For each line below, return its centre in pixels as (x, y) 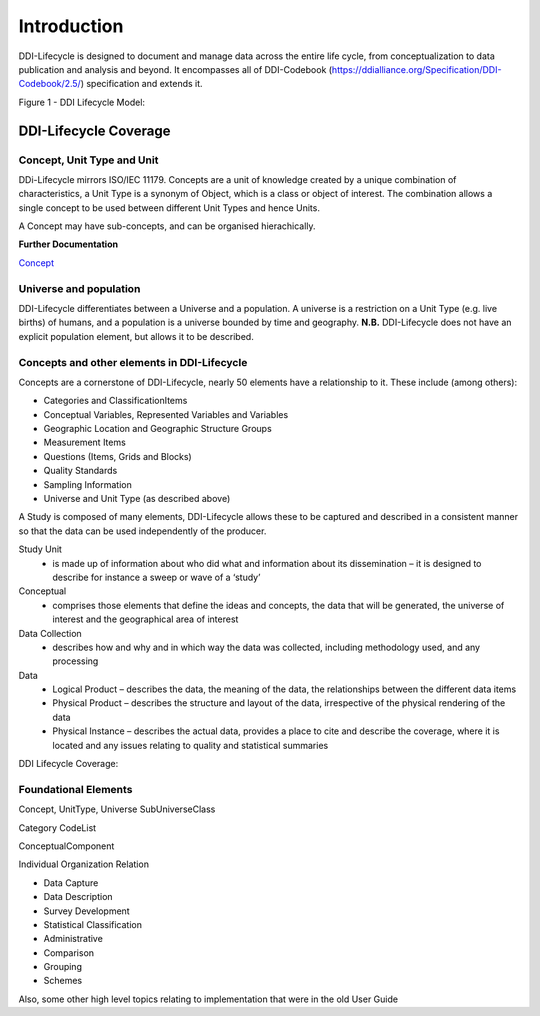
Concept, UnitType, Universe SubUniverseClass (117, 809)
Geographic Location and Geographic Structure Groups (157, 429)
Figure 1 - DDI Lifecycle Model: (81, 102)
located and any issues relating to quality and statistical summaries (190, 745)
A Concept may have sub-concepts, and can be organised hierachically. (167, 226)
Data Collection (50, 633)
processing (75, 661)
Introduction (71, 26)
